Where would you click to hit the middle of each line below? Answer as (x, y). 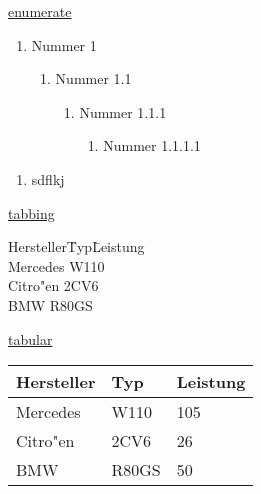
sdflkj (48, 178)
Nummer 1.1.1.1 (152, 145)
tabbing (31, 212)
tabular (30, 338)
